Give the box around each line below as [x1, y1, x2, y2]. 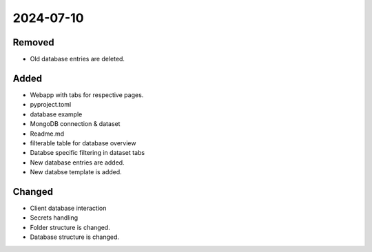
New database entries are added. [30, 158, 125, 167]
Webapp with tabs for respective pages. [30, 90, 144, 99]
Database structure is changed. [30, 233, 120, 241]
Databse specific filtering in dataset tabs [30, 149, 145, 157]
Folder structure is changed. [30, 223, 110, 231]
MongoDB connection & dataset [30, 120, 121, 128]
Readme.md [30, 129, 65, 138]
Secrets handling [30, 213, 79, 222]
